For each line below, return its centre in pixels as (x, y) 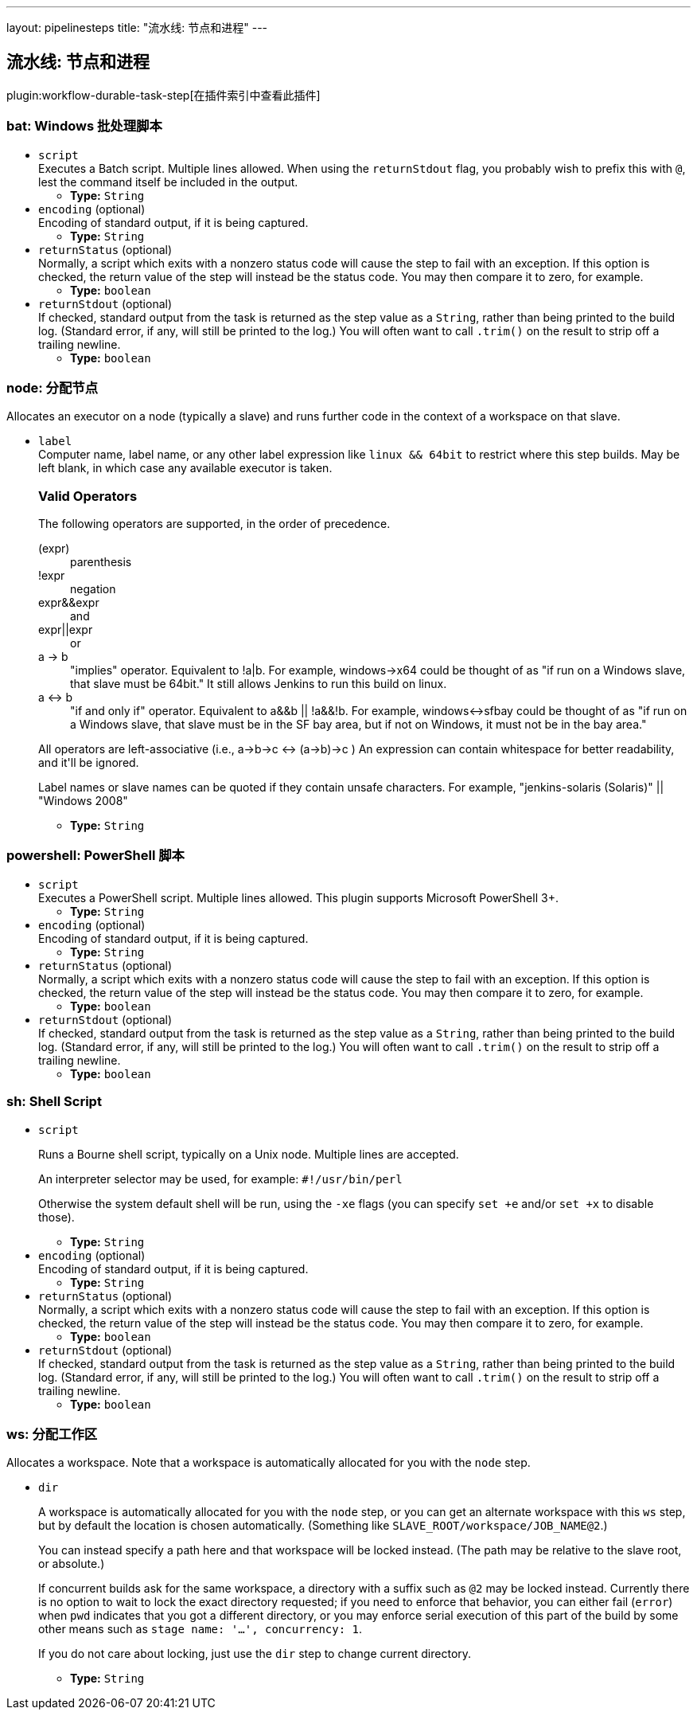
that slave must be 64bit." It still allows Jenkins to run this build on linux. (259, 684)
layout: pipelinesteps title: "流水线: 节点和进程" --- (137, 27)
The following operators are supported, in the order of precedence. (214, 524)
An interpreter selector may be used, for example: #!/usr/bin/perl (220, 1179)
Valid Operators (88, 496)
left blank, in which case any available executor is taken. (185, 468)
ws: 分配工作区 (52, 1434)
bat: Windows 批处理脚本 (84, 126)
